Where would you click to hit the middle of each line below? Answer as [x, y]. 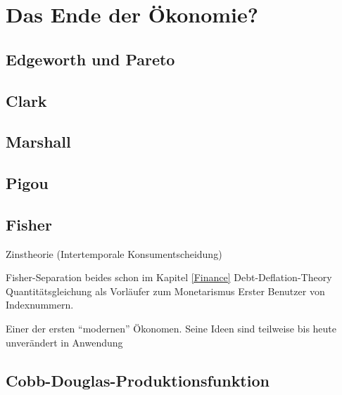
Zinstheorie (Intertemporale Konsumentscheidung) [114, 253]
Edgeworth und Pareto [90, 59]
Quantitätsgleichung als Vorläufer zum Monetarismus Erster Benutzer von [165, 291]
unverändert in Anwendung [64, 342]
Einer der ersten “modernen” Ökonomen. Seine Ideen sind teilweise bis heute [171, 329]
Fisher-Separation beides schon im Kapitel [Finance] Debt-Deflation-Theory [169, 277]
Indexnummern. [40, 305]
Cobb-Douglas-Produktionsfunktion [138, 380]
